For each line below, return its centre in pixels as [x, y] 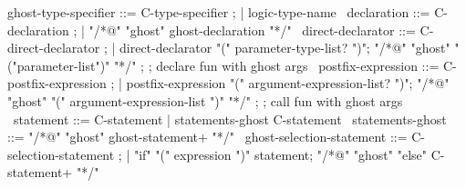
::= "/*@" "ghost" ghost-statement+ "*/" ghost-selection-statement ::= [207, 137]
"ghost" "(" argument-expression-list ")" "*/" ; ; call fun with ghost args [205, 100]
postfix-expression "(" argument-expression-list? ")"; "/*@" [288, 83]
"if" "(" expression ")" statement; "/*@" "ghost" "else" [280, 154]
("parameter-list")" [59, 65]
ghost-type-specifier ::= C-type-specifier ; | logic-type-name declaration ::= [219, 12]
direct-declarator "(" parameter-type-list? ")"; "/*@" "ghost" [285, 48]
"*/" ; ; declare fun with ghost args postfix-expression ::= [276, 65]
